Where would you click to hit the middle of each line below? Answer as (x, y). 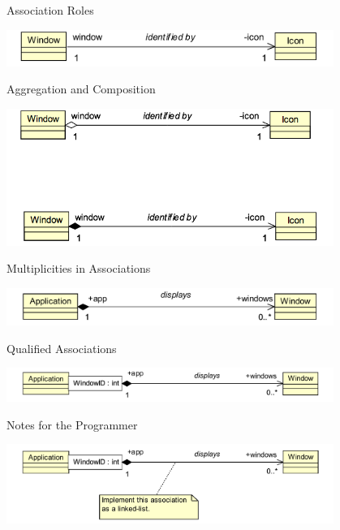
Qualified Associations (62, 348)
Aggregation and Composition (81, 89)
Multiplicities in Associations (79, 268)
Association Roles (50, 10)
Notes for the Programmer (72, 424)
